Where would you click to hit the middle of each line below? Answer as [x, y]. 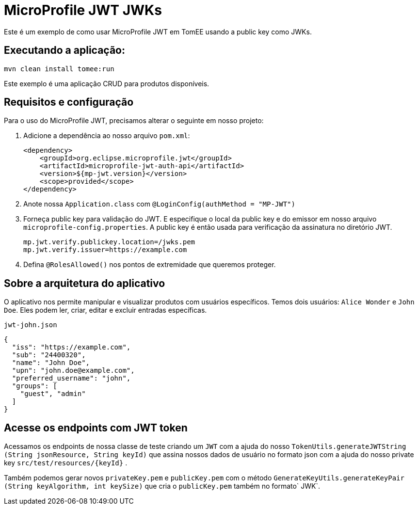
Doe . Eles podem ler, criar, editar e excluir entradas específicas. [105, 310]
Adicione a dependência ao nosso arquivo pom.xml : [107, 136]
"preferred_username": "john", [71, 378]
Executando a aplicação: [64, 50]
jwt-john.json [31, 325]
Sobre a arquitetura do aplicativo [85, 283]
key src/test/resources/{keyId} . [66, 463]
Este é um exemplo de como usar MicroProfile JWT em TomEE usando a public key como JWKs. [158, 32]
